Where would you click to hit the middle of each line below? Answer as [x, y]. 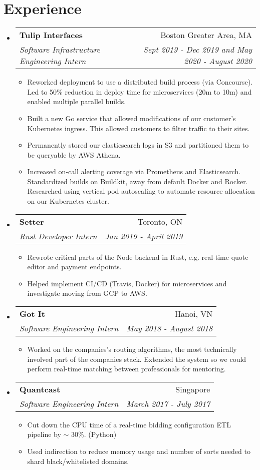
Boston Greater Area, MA [206, 35]
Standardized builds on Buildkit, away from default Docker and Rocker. [138, 181]
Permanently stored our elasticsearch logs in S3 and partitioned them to [138, 145]
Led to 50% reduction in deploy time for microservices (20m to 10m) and [140, 91]
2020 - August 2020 [218, 61]
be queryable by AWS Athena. [74, 154]
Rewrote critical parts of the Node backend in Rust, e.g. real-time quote [138, 257]
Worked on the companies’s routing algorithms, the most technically [132, 349]
